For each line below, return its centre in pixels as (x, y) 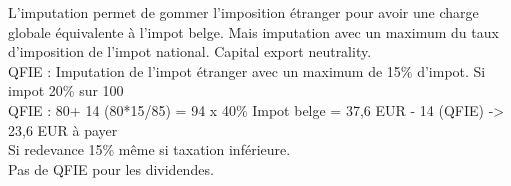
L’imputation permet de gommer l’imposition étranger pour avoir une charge (243, 12)
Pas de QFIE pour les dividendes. (111, 168)
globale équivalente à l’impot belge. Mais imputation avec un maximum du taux (253, 31)
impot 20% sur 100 (66, 90)
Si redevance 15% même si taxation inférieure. (149, 149)
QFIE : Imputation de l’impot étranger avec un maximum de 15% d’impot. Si (247, 70)
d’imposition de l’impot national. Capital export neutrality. (190, 51)
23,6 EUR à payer (63, 129)
